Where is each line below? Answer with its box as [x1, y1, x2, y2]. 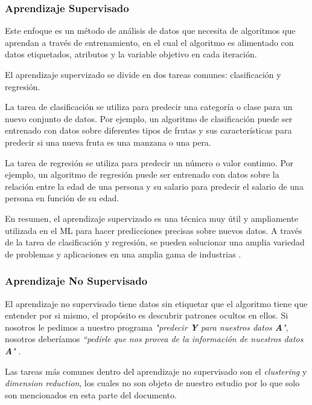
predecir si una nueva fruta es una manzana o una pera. [5, 135, 211, 148]
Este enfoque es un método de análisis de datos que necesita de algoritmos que [5, 24, 296, 37]
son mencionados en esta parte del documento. [5, 388, 177, 401]
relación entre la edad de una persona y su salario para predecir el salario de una [5, 180, 304, 192]
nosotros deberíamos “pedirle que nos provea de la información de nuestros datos [5, 332, 304, 345]
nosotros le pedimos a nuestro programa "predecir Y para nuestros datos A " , [5, 320, 288, 333]
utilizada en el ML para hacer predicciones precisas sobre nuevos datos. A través [5, 224, 302, 236]
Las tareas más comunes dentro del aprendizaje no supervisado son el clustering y [5, 364, 307, 377]
